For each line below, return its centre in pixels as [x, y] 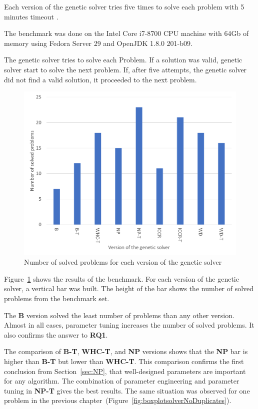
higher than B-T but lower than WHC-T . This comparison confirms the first [124, 361]
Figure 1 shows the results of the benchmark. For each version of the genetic [121, 278]
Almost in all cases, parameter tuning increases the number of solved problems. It [129, 325]
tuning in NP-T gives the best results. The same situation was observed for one [127, 390]
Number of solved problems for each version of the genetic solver [123, 262]
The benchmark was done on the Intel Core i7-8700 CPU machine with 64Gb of [126, 33]
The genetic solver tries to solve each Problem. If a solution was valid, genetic [123, 60]
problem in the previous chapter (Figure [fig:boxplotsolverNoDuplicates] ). [118, 400]
